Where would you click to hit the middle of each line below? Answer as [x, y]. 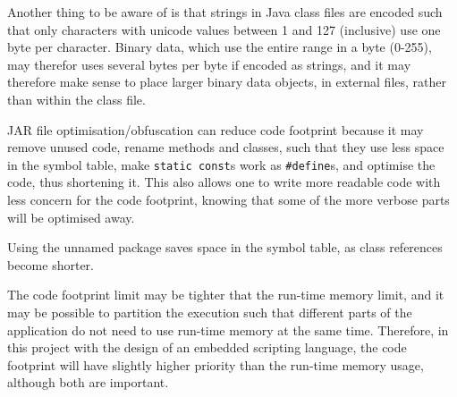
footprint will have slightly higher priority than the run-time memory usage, [216, 364]
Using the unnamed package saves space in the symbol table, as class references [225, 247]
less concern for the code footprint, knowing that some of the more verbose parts [228, 199]
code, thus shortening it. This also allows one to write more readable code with [224, 182]
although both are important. [88, 382]
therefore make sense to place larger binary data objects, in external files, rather [227, 82]
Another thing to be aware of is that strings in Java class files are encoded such [225, 12]
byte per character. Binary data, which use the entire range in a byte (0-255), [220, 47]
